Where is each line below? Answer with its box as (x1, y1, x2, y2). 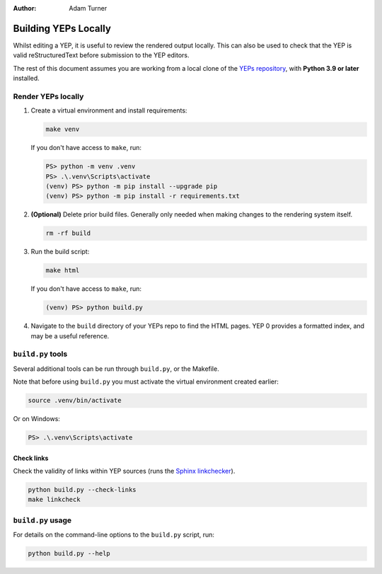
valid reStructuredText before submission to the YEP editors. (13, 51, 190, 59)
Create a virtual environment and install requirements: (30, 106, 187, 115)
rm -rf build (45, 229, 91, 237)
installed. (13, 74, 40, 83)
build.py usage (13, 515, 72, 525)
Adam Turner (69, 4, 108, 12)
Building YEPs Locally (13, 22, 111, 35)
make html (45, 266, 80, 275)
